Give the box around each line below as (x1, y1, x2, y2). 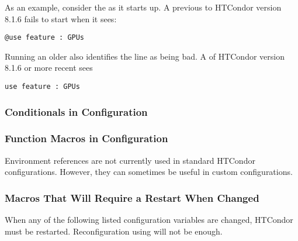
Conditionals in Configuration (5, 104, 148, 119)
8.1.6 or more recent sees (5, 61, 93, 74)
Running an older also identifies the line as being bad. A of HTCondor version (5, 50, 285, 62)
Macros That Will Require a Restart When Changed (5, 190, 259, 205)
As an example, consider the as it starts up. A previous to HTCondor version (5, 1, 282, 13)
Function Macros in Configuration (5, 131, 168, 146)
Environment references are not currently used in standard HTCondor (5, 154, 255, 166)
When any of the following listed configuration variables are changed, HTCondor (5, 214, 293, 226)
